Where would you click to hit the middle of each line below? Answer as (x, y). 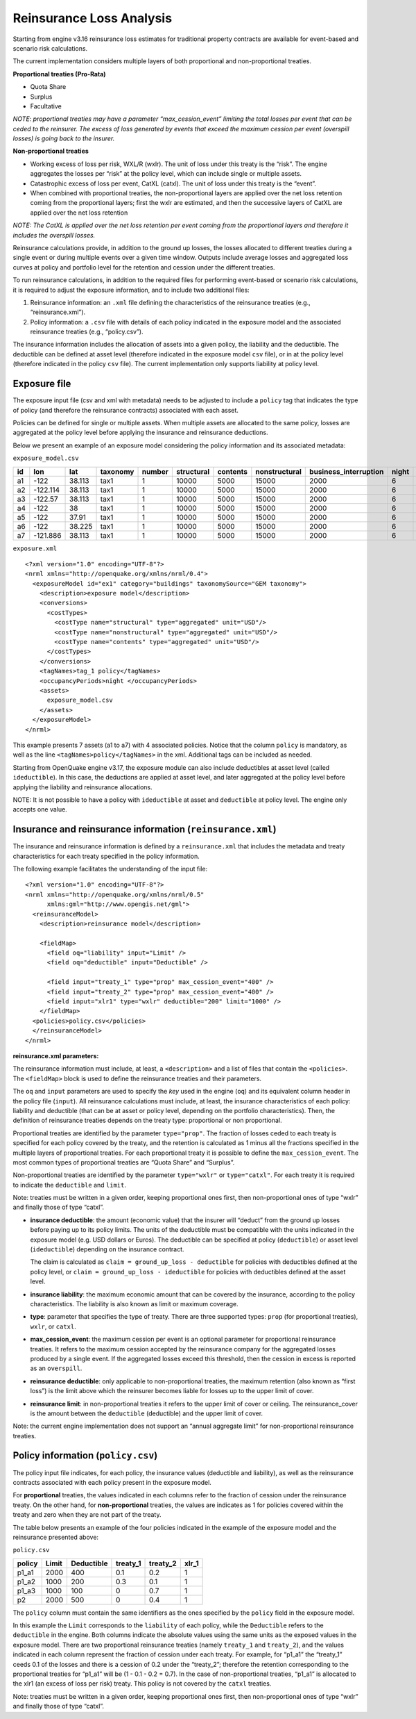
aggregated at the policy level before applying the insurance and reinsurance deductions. (140, 433)
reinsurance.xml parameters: (56, 1056)
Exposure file (42, 384)
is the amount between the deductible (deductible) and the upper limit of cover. (147, 1413)
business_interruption (347, 471)
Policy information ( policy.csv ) (85, 1456)
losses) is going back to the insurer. (64, 138)
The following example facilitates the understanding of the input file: (110, 869)
